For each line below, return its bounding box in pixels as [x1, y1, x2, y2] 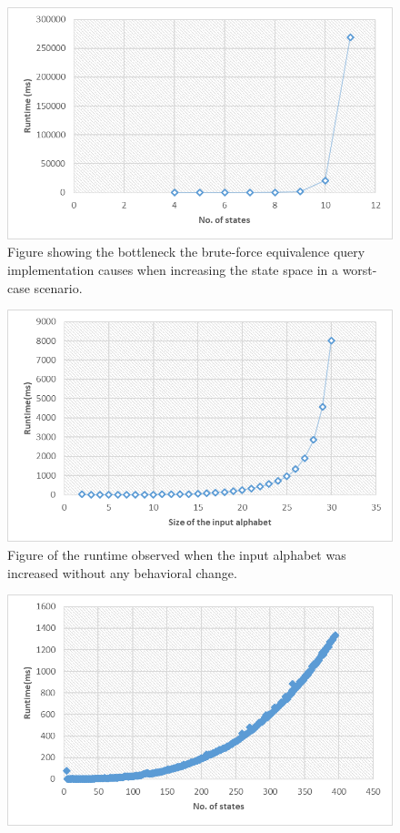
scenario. [34, 278, 83, 297]
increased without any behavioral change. [7, 563, 237, 582]
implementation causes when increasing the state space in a [7, 260, 338, 279]
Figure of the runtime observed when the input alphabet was [7, 545, 346, 564]
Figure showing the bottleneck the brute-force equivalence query [7, 242, 365, 261]
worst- [342, 260, 377, 279]
